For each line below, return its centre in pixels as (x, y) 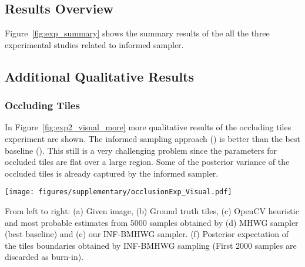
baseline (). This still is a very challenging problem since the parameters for (141, 150)
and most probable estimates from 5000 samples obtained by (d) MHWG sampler (152, 222)
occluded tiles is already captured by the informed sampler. (112, 173)
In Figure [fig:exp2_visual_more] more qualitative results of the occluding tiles (148, 127)
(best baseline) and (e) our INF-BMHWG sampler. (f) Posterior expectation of (147, 234)
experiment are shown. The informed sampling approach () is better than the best (152, 138)
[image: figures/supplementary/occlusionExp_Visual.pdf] (118, 192)
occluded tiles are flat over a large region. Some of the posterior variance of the (147, 162)
